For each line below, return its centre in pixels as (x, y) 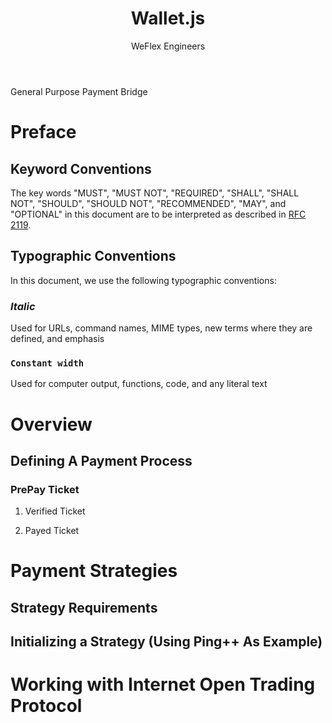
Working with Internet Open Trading (163, 684)
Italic (23, 306)
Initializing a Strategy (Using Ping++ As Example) (166, 642)
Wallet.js (168, 18)
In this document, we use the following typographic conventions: (143, 280)
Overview (51, 424)
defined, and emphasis (57, 339)
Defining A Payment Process (101, 460)
